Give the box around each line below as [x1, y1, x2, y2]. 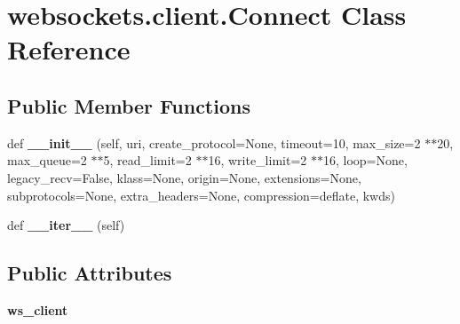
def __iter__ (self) [7, 216, 125, 234]
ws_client [7, 300, 68, 319]
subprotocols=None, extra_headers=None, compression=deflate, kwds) [7, 186, 395, 204]
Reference [7, 31, 131, 67]
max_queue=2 [7, 151, 87, 170]
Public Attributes [7, 259, 172, 287]
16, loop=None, [322, 151, 408, 170]
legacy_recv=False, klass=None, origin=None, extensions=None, [7, 168, 361, 186]
